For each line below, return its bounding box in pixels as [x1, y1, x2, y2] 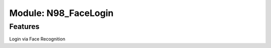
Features [9, 22, 40, 31]
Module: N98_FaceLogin [9, 7, 114, 18]
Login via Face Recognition [9, 36, 65, 42]
